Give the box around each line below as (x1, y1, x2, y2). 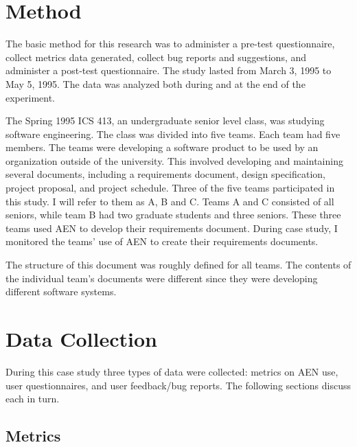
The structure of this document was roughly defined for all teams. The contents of (5, 257, 352, 272)
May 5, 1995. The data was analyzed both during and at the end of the (5, 76, 306, 91)
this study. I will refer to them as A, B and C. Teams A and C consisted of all (5, 194, 334, 208)
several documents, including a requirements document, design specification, (5, 167, 326, 181)
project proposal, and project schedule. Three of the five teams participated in (5, 181, 335, 195)
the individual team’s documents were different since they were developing (5, 271, 318, 285)
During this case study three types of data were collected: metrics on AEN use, (5, 364, 338, 378)
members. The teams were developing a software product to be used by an (5, 140, 319, 154)
